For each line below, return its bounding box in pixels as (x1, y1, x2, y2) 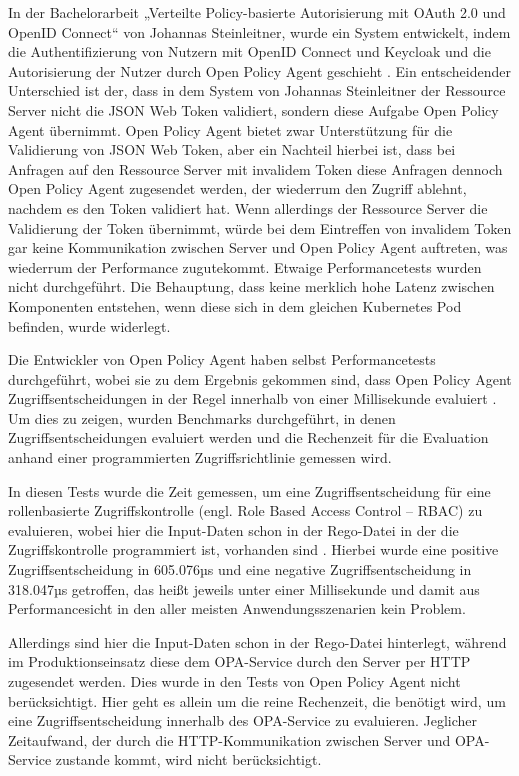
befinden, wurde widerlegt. (8, 315, 171, 336)
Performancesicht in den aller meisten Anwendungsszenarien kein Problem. (8, 598, 466, 619)
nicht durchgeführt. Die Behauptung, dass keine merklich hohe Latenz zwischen (8, 276, 495, 297)
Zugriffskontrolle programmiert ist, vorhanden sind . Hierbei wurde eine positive (8, 539, 499, 560)
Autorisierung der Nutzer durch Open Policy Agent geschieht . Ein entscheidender (8, 60, 511, 81)
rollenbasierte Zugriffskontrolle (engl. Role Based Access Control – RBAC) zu (8, 500, 483, 521)
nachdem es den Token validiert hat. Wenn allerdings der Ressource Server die (8, 197, 488, 218)
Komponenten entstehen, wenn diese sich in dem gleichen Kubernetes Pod (8, 295, 462, 316)
